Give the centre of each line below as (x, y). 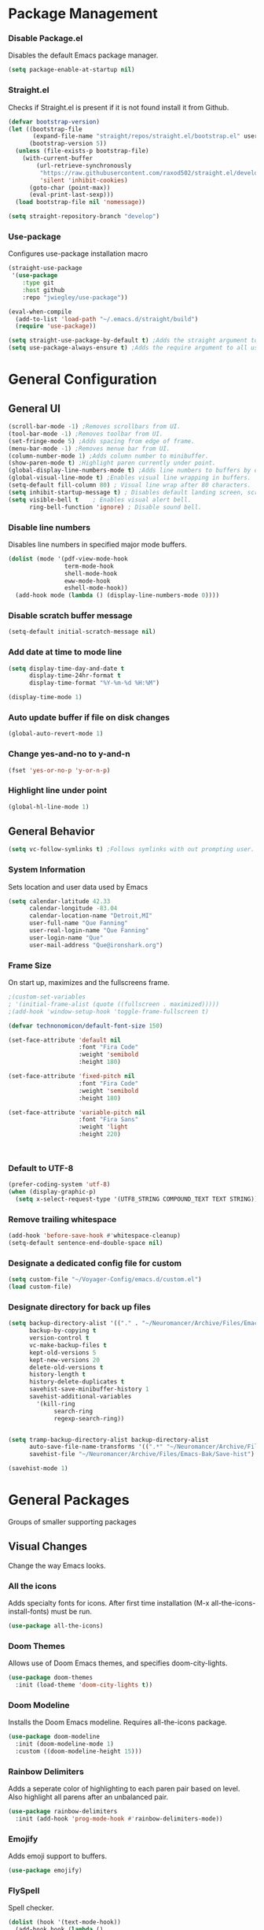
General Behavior (51, 831)
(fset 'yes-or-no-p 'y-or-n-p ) (59, 770)
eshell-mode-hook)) (96, 588)
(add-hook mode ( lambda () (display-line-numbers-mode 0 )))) (117, 595)
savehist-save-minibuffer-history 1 (89, 1389)
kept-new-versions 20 (64, 1360)
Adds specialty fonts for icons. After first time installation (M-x (109, 1603)
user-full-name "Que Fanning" (78, 923)
